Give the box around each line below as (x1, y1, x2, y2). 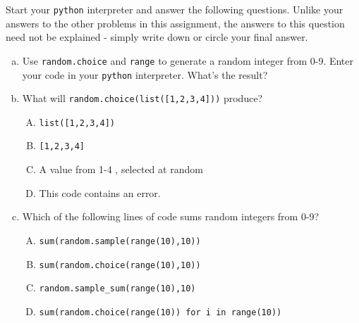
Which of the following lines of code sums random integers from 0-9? (22, 209, 320, 224)
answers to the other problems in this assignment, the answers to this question (6, 15, 345, 30)
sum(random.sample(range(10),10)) (39, 236, 201, 246)
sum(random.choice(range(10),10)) (39, 260, 201, 270)
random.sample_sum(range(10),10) (39, 284, 196, 294)
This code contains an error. (39, 185, 161, 200)
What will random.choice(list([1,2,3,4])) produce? (22, 91, 263, 106)
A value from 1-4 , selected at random (39, 162, 203, 177)
